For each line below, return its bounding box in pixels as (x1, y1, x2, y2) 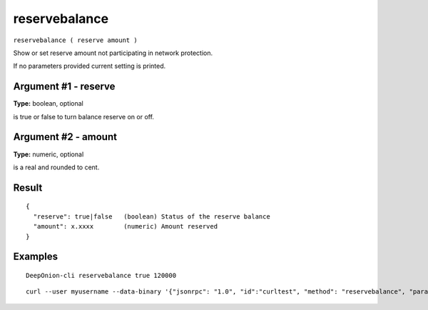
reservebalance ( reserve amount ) (13, 36, 138, 44)
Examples (13, 251, 58, 263)
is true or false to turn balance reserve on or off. (13, 112, 155, 121)
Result (13, 181, 43, 194)
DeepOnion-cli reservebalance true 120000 (26, 271, 177, 279)
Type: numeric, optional (13, 150, 84, 159)
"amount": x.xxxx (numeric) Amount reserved (33, 222, 218, 231)
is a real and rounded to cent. (13, 163, 100, 171)
